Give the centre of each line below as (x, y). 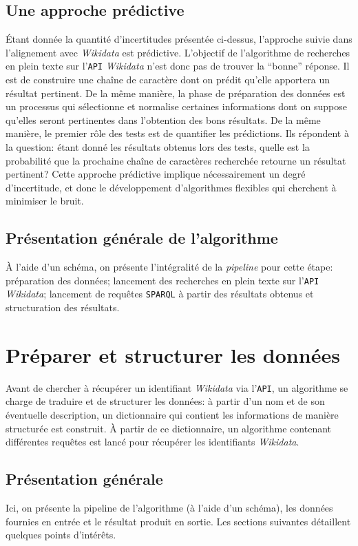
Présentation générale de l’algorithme (142, 238)
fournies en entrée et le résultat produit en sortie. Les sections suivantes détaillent (178, 521)
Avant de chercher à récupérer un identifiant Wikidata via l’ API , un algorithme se (177, 387)
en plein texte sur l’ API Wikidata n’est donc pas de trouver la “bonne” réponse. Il (178, 66)
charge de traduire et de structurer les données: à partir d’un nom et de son (165, 401)
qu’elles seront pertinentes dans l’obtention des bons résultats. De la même (163, 119)
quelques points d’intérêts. (61, 535)
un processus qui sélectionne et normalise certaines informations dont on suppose (176, 106)
